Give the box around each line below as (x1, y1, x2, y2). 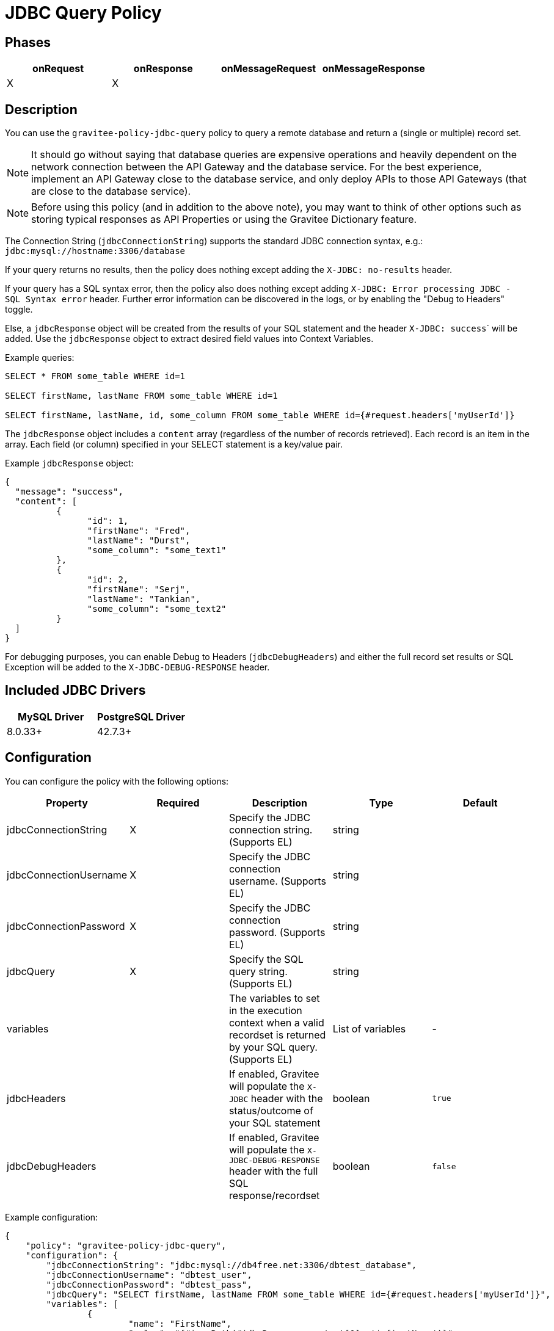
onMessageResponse (322, 62, 425, 75)
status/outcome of (228, 1104, 313, 1117)
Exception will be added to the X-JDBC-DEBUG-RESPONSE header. (5, 662, 270, 673)
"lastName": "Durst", (87, 535, 191, 546)
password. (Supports (228, 926, 326, 938)
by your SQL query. (228, 1040, 318, 1053)
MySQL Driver (17, 710, 84, 723)
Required (156, 796, 200, 809)
